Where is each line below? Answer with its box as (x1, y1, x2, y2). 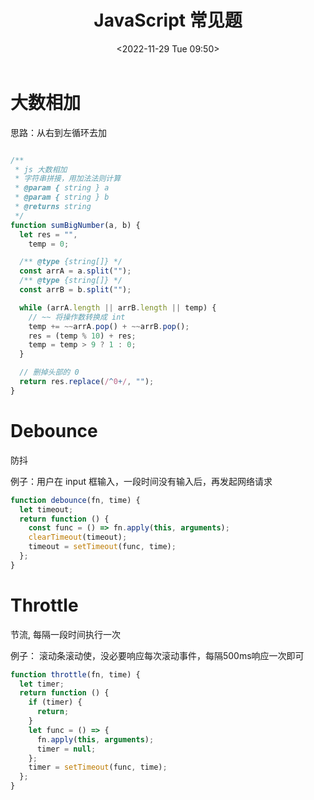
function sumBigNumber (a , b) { (10, 220, 141, 230)
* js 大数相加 (14, 164, 68, 175)
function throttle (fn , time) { (10, 669, 141, 680)
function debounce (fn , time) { (10, 495, 141, 505)
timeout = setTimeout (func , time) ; (28, 542, 177, 552)
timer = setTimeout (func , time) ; (28, 762, 168, 773)
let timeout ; (19, 504, 74, 515)
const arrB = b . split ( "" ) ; (19, 285, 132, 295)
